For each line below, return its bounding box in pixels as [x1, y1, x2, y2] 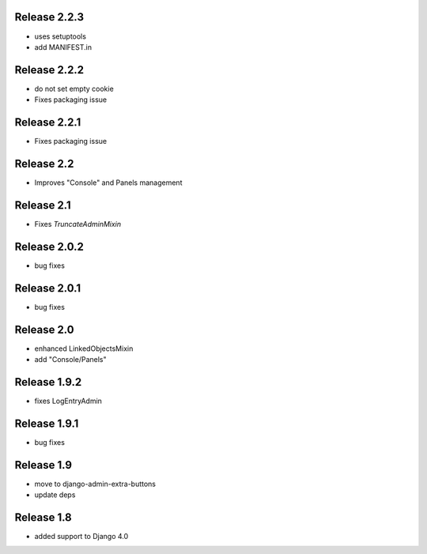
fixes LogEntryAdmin [34, 396, 103, 405]
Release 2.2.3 [14, 10, 85, 24]
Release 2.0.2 [14, 239, 85, 253]
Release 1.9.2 [14, 375, 82, 389]
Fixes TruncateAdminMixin [34, 219, 122, 228]
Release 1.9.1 [14, 416, 79, 430]
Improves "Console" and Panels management [34, 178, 183, 187]
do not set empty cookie [34, 84, 114, 93]
